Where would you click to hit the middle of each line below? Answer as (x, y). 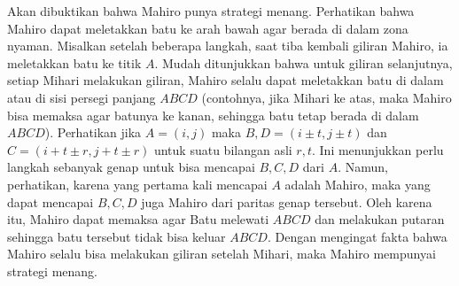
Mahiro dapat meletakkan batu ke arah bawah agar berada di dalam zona (208, 28)
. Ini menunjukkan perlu (377, 149)
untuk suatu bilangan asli (223, 149)
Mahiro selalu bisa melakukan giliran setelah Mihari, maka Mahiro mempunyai (222, 254)
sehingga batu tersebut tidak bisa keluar (117, 236)
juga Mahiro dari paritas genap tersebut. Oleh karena (287, 201)
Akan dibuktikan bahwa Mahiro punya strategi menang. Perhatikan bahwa (211, 11)
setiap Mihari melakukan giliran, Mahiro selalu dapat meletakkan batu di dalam (226, 80)
